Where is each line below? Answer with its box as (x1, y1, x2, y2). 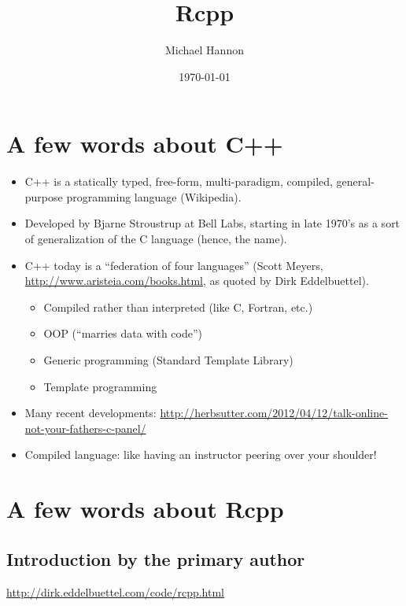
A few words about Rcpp (6, 493, 284, 525)
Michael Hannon (165, 42, 244, 58)
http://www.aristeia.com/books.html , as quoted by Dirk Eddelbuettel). (24, 272, 369, 289)
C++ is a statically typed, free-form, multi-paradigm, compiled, (24, 173, 333, 190)
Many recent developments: (24, 405, 157, 421)
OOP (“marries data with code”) (43, 325, 202, 342)
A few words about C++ (6, 127, 283, 160)
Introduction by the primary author (6, 546, 305, 571)
